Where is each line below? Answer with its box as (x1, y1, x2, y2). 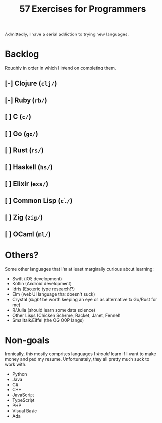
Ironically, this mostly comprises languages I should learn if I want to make (5, 351, 156, 357)
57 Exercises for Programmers (19, 3, 146, 15)
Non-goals (5, 335, 50, 346)
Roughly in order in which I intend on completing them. (5, 65, 116, 71)
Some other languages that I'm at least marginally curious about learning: (5, 266, 154, 272)
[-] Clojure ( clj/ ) (5, 79, 57, 87)
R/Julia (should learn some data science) (12, 307, 95, 313)
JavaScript (12, 392, 34, 398)
